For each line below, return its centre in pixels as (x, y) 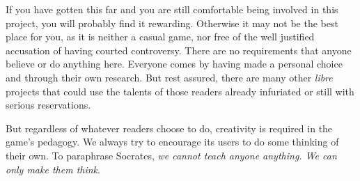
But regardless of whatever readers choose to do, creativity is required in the (169, 128)
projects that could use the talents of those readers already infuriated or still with (180, 91)
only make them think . (53, 169)
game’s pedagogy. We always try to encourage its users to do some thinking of (172, 142)
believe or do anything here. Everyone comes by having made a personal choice (174, 64)
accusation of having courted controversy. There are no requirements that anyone (179, 50)
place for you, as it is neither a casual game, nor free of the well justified (160, 37)
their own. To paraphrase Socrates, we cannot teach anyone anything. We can (171, 155)
